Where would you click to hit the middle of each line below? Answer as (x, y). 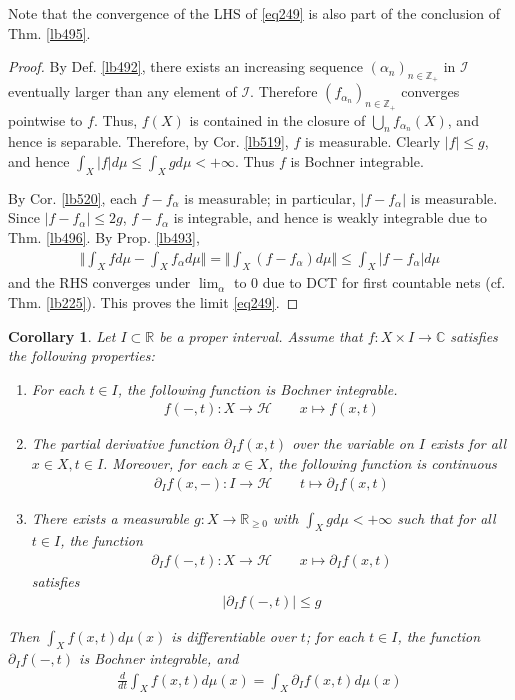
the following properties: (81, 355)
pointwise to (45, 119)
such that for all (446, 517)
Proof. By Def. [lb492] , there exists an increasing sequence (185, 66)
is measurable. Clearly (372, 141)
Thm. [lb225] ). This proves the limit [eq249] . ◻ (153, 301)
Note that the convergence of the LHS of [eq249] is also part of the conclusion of (254, 13)
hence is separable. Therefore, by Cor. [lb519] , (148, 141)
